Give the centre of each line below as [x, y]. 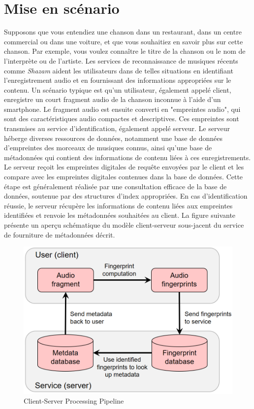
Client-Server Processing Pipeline [74, 401]
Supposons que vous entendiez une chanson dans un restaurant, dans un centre [123, 32]
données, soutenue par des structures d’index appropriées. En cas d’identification [126, 196]
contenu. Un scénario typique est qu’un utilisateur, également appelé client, [118, 89]
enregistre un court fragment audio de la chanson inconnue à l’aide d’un [112, 99]
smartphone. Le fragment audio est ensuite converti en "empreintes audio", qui [122, 109]
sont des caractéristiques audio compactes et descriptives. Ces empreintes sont [122, 119]
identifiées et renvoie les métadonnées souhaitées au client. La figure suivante [120, 215]
